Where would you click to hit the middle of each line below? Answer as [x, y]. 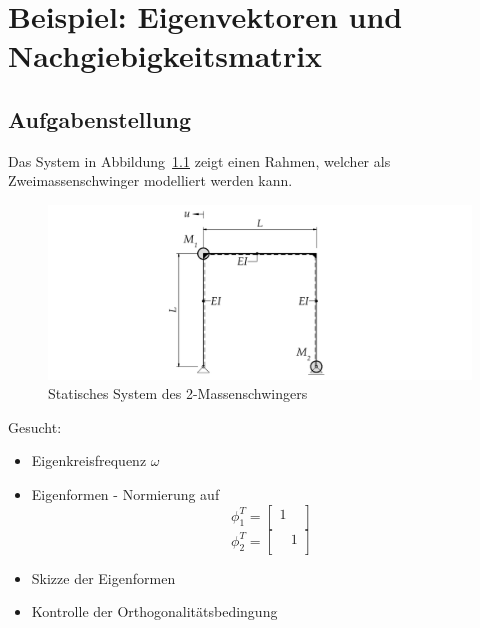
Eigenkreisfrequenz [89, 460]
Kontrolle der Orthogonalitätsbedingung [154, 611]
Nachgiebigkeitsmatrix [165, 55]
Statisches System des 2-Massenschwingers [178, 393]
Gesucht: [35, 426]
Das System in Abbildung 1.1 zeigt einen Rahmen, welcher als [199, 160]
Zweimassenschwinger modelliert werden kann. [150, 180]
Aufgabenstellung [100, 118]
